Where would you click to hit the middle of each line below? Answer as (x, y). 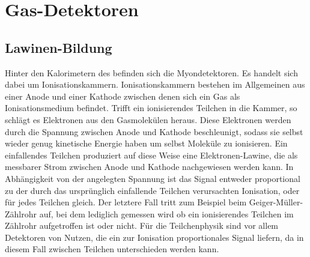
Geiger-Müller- (276, 202)
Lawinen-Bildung (59, 47)
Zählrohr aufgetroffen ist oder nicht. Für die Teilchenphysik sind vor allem (142, 225)
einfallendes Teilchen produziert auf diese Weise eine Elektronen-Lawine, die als (151, 155)
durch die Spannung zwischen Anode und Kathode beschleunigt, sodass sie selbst (154, 131)
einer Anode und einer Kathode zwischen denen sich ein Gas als (123, 96)
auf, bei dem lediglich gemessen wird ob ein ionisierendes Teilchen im (166, 213)
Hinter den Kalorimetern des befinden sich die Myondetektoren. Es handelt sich (151, 72)
